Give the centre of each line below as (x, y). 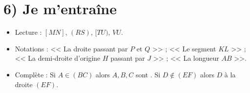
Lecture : (28, 32)
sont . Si (148, 74)
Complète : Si (35, 74)
